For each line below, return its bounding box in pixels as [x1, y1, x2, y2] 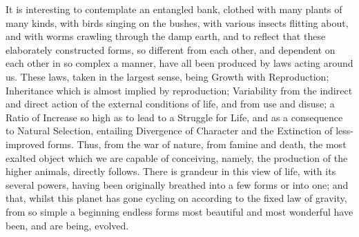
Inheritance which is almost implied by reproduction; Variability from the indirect [6, 83, 353, 97]
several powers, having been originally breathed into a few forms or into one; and [6, 177, 349, 192]
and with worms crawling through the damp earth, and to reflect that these [6, 29, 326, 43]
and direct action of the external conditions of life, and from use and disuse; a [6, 96, 335, 111]
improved [6, 136, 45, 151]
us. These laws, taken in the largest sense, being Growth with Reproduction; [6, 69, 329, 83]
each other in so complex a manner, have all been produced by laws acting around [6, 56, 353, 70]
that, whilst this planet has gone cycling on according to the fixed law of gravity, [6, 191, 347, 205]
